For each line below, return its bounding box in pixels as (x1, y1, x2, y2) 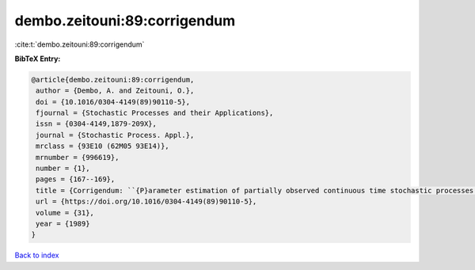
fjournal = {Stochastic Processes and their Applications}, (36, 108, 274, 118)
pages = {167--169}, (36, 175, 116, 184)
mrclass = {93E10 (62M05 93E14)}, (36, 142, 169, 150)
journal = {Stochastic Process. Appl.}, (36, 131, 195, 139)
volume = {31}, (36, 208, 95, 217)
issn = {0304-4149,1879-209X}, (36, 120, 158, 128)
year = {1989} (36, 219, 90, 228)
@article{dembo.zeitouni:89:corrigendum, (31, 75, 195, 84)
